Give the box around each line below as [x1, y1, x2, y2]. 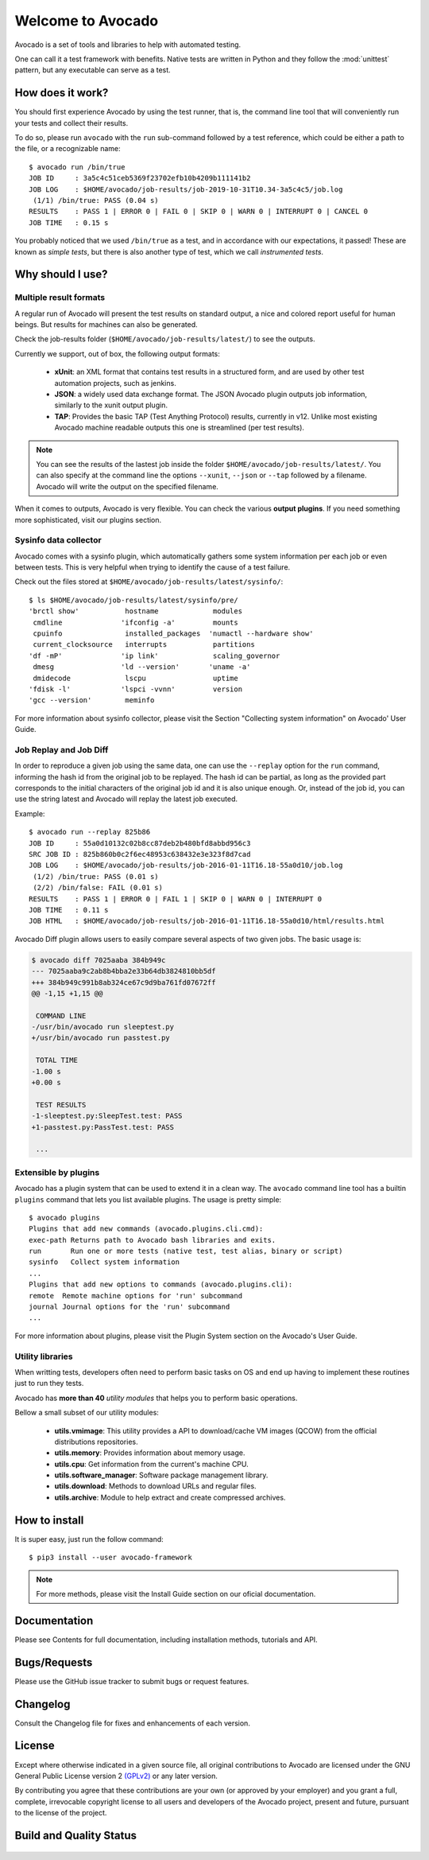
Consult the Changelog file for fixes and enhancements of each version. [14, 1718, 250, 1728]
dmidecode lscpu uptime [33, 673, 238, 683]
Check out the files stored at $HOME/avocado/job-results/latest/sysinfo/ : [14, 577, 284, 586]
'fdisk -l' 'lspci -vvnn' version [29, 684, 242, 694]
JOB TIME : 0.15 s [29, 218, 109, 227]
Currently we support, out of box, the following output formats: [14, 348, 220, 358]
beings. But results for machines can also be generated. [14, 320, 198, 329]
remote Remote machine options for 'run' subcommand [29, 1291, 242, 1300]
